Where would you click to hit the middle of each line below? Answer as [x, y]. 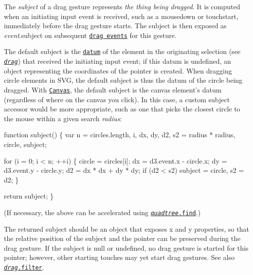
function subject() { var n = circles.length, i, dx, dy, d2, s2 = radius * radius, [120, 135]
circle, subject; [26, 144]
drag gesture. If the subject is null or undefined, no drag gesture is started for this [126, 247]
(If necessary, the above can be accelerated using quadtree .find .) [102, 212]
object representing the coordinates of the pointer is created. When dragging [118, 70]
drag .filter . [24, 266]
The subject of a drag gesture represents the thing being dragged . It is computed [122, 6]
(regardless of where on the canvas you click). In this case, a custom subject [117, 99]
